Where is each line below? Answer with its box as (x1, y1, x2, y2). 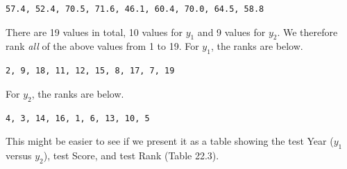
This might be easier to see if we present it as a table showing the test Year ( (6, 134, 334, 148)
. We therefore (277, 24, 338, 39)
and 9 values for (197, 24, 266, 39)
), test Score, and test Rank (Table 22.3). (43, 148, 219, 162)
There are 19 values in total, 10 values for (6, 24, 183, 39)
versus (6, 148, 32, 162)
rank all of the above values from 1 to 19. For (6, 39, 199, 53)
